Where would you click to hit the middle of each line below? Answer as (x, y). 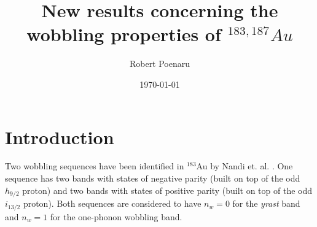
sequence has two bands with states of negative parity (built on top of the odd (153, 178)
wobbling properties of (124, 34)
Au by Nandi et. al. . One (245, 166)
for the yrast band (266, 203)
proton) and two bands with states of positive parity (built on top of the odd (167, 190)
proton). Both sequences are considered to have (112, 203)
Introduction (60, 137)
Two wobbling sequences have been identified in (95, 166)
